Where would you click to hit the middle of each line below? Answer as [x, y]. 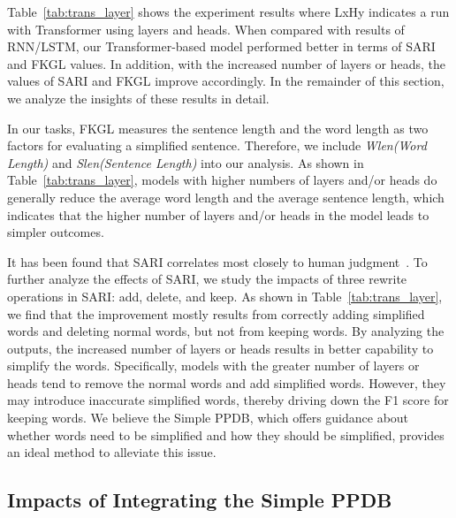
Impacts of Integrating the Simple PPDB [200, 500]
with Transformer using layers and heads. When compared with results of [206, 29]
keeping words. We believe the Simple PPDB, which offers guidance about [208, 418]
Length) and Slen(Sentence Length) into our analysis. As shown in [186, 162]
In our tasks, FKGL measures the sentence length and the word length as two [218, 128]
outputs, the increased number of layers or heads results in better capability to [220, 348]
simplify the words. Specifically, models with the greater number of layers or [213, 366]
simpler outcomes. [56, 232]
